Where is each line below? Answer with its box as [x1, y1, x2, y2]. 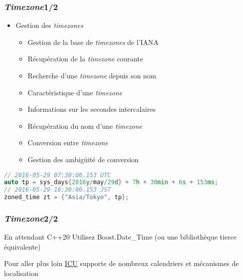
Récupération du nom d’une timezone [27, 120, 142, 131]
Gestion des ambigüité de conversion [27, 154, 139, 164]
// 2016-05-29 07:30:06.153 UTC [4, 171, 111, 179]
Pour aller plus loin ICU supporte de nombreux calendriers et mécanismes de [4, 258, 239, 269]
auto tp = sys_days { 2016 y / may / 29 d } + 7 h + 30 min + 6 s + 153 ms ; [4, 179, 218, 186]
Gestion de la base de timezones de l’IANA [27, 36, 159, 47]
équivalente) [4, 241, 41, 252]
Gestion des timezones [15, 20, 84, 30]
